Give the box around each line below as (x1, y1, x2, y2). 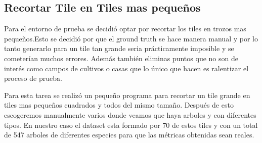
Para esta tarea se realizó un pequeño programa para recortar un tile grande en (4, 89, 250, 100)
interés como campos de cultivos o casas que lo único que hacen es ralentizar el (4, 63, 249, 73)
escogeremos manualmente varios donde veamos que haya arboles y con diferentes (4, 109, 256, 120)
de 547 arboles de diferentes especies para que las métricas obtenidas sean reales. (4, 129, 254, 140)
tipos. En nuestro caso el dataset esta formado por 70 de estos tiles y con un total (4, 119, 258, 130)
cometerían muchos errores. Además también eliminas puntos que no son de (4, 53, 238, 63)
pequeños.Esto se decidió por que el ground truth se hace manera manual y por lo (4, 33, 258, 43)
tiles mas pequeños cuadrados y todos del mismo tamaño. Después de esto (4, 100, 234, 110)
